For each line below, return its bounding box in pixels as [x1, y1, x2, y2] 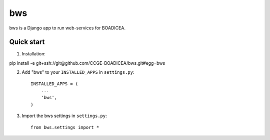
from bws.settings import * [30, 125, 99, 130]
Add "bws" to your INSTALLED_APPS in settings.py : [21, 69, 134, 75]
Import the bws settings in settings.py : [21, 113, 107, 119]
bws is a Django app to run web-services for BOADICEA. [9, 25, 126, 31]
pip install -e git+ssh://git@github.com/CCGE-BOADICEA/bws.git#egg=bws [9, 60, 165, 66]
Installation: [21, 51, 46, 57]
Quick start [9, 38, 45, 46]
